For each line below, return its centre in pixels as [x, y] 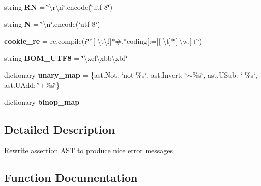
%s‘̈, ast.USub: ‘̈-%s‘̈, [225, 75]
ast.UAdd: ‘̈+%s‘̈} [32, 84]
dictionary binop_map [42, 102]
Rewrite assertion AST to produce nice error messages [89, 150]
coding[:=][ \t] [149, 41]
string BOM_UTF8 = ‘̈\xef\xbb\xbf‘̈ [66, 58]
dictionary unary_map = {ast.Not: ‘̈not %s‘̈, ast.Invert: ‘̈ [96, 75]
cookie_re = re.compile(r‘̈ [47, 41]
